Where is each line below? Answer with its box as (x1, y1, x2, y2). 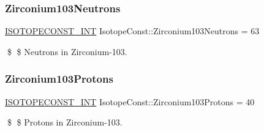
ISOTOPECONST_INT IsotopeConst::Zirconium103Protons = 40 (5, 95, 255, 108)
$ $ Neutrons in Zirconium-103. (7, 45, 127, 58)
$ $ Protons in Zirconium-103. (7, 116, 123, 129)
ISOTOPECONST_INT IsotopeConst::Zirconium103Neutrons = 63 (5, 24, 260, 37)
